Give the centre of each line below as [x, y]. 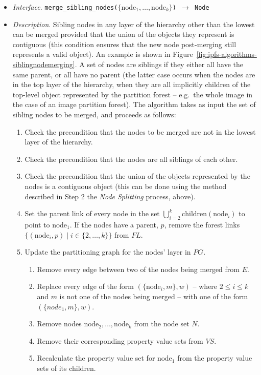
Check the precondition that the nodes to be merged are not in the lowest [140, 131]
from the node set [162, 324]
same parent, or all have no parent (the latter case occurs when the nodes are [134, 74]
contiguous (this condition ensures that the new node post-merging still [124, 44]
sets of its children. [66, 368]
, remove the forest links [202, 224]
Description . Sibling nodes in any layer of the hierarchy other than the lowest [134, 24]
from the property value [215, 358]
